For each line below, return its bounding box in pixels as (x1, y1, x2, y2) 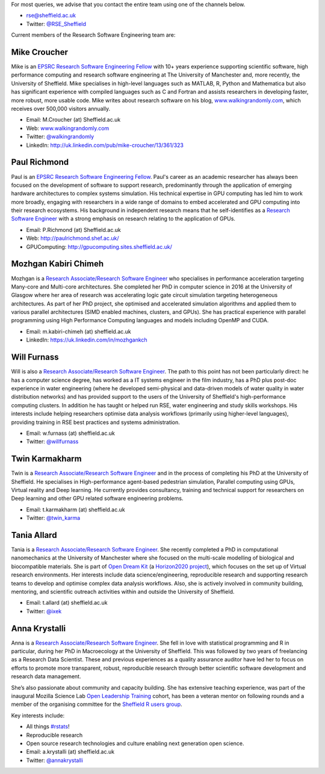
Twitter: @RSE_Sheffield (26, 20, 87, 27)
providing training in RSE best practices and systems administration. (11, 419, 181, 426)
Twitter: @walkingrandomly (26, 133, 94, 140)
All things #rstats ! (26, 723, 70, 730)
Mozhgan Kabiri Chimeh (11, 259, 104, 269)
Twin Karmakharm (11, 454, 82, 464)
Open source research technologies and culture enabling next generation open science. (26, 740, 244, 747)
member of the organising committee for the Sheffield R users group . (11, 701, 183, 708)
